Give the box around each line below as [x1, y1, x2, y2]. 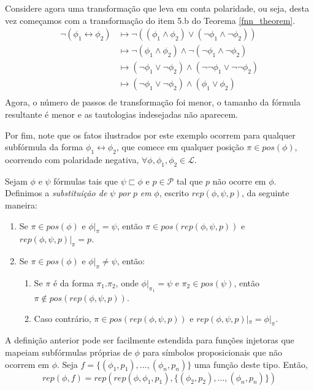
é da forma [53, 276, 94, 289]
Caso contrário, [34, 312, 91, 324]
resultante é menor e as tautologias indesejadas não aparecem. [5, 107, 239, 120]
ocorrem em [5, 357, 50, 370]
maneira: [5, 198, 37, 211]
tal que [176, 174, 203, 187]
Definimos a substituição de [5, 186, 107, 199]
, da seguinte [242, 186, 289, 199]
